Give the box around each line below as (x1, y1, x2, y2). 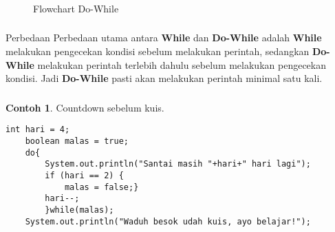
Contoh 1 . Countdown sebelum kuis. (6, 100, 164, 114)
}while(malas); (45, 204, 114, 215)
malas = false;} (64, 182, 139, 192)
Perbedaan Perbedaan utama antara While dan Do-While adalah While (6, 30, 322, 45)
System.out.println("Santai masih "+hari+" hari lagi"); (45, 159, 311, 169)
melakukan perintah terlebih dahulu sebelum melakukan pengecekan (37, 57, 326, 72)
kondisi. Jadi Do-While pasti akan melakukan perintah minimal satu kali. (6, 71, 323, 85)
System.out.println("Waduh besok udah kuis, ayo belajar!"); (25, 216, 311, 226)
